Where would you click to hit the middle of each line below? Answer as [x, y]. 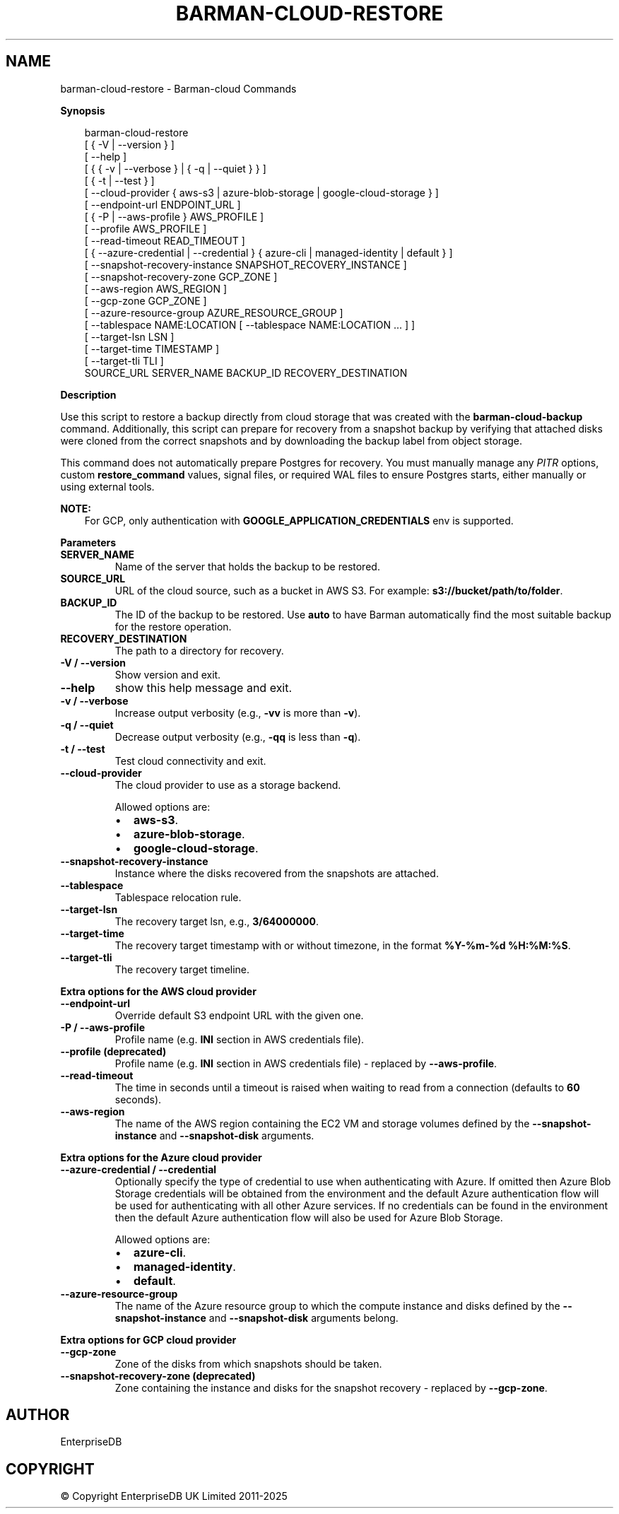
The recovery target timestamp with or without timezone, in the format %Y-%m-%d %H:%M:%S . [343, 945]
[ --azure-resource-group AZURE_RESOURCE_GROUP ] [214, 312]
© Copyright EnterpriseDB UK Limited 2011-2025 [174, 1496]
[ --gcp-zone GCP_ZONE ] [146, 300]
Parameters [88, 542]
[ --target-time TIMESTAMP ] [152, 348]
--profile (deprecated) [113, 1051]
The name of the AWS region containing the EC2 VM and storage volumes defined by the [322, 1123]
